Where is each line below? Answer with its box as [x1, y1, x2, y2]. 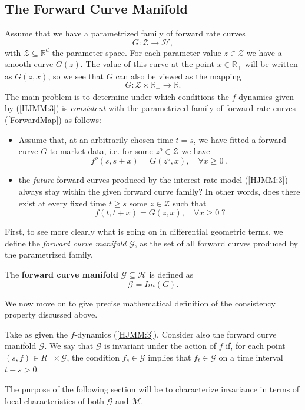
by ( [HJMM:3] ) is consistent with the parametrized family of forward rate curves [5, 102, 296, 114]
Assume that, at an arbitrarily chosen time [18, 133, 173, 145]
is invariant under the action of [104, 339, 216, 352]
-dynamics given [236, 90, 294, 102]
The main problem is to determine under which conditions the [5, 90, 229, 102]
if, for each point [226, 339, 286, 352]
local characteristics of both [5, 394, 105, 406]
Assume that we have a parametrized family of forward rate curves [5, 27, 246, 39]
